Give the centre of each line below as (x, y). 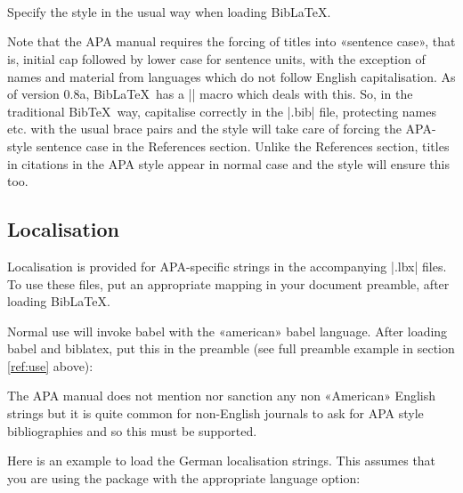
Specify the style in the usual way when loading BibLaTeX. (169, 11)
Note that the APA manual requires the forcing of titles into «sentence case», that (231, 41)
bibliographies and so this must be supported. (132, 430)
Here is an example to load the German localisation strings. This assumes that (222, 461)
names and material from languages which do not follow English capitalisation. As (231, 76)
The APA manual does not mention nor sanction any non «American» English (222, 396)
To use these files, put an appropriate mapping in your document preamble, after (228, 283)
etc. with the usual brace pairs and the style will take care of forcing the (204, 129)
